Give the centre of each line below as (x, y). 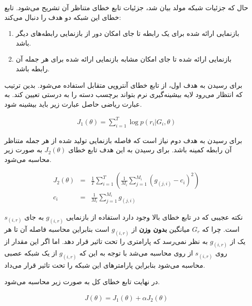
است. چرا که (221, 229)
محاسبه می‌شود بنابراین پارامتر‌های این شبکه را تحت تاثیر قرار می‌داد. (105, 265)
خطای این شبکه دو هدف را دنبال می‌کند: (63, 17)
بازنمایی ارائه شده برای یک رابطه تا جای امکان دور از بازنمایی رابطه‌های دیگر (127, 33)
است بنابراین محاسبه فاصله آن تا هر (57, 229)
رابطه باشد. (33, 68)
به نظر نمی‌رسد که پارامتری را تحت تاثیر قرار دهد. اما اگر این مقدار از (106, 241)
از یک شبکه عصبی (31, 253)
